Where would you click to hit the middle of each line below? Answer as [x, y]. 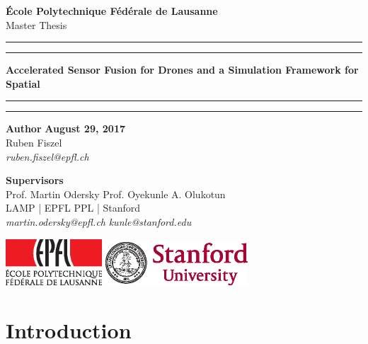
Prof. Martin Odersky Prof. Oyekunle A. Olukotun [116, 194]
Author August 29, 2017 [65, 128]
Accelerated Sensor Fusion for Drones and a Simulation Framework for [182, 70]
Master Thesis [36, 24]
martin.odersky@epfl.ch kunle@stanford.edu [99, 221]
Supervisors [35, 180]
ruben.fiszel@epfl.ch [47, 156]
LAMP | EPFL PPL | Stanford [73, 208]
